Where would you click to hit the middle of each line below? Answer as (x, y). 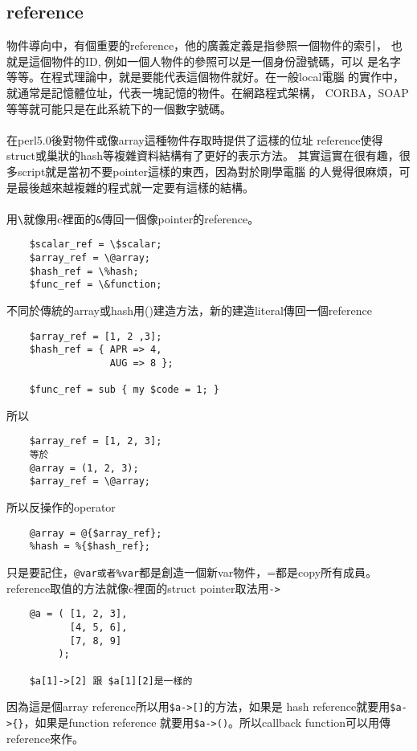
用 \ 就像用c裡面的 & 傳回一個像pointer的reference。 (133, 218)
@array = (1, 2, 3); (84, 468)
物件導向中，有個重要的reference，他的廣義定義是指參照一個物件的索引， (197, 45)
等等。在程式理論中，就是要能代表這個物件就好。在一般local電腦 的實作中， (206, 77)
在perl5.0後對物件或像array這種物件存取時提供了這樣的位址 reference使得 (195, 139)
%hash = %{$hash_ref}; (90, 547)
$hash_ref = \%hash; (84, 271)
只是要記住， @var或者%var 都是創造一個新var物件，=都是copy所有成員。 (192, 572)
